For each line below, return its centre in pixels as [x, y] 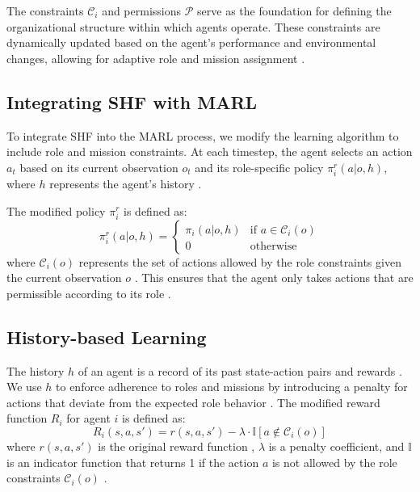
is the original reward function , [176, 446]
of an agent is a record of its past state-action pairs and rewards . [240, 370]
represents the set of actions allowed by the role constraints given [240, 261]
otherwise [273, 246]
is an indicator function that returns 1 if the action [133, 462]
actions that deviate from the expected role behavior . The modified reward [193, 402]
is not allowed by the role [334, 462]
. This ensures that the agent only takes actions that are [274, 278]
